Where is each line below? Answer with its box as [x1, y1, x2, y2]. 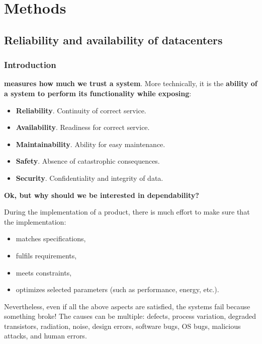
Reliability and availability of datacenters [4, 32, 223, 47]
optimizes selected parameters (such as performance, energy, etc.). [16, 284, 219, 295]
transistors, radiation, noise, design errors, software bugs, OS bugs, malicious [4, 320, 241, 331]
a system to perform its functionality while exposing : [4, 88, 192, 98]
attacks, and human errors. [4, 330, 87, 341]
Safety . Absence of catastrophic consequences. [16, 156, 160, 166]
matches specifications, [16, 233, 86, 244]
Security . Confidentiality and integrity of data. [16, 172, 163, 183]
